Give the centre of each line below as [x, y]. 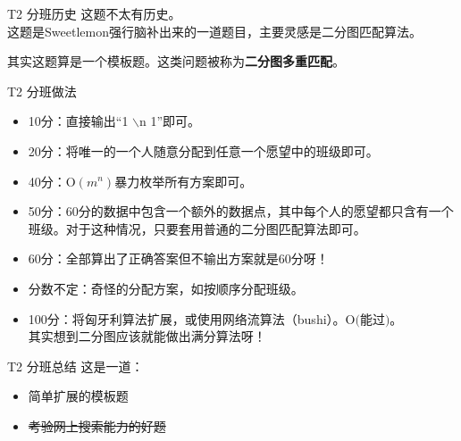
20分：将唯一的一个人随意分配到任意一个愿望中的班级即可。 [203, 150]
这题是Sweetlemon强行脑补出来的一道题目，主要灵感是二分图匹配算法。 [214, 31]
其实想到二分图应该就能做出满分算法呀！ [147, 336]
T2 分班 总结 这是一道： [75, 366]
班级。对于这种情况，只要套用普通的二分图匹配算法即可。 [197, 228]
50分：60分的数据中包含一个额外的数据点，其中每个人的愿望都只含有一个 [241, 211]
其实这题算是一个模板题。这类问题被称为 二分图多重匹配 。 [176, 61]
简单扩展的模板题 [78, 396]
